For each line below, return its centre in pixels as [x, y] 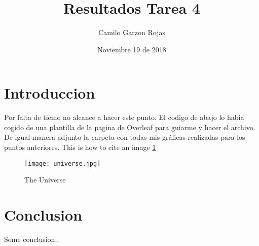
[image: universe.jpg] [63, 163]
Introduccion [50, 93]
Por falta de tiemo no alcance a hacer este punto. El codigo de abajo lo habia [124, 117]
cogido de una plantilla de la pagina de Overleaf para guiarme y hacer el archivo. [130, 127]
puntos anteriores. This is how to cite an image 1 [80, 147]
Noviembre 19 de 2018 [132, 49]
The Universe [45, 180]
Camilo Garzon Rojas [132, 32]
